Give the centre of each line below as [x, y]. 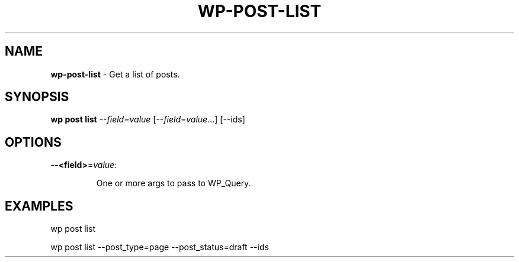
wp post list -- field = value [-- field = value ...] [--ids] [148, 119]
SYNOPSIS [37, 97]
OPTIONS [33, 142]
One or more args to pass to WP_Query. [174, 183]
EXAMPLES [39, 206]
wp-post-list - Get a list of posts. [115, 74]
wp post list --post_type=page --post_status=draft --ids [160, 247]
